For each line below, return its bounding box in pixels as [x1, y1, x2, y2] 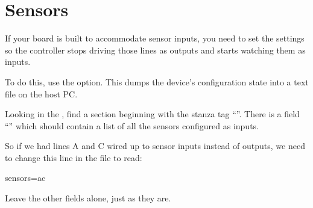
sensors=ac [5, 171, 46, 184]
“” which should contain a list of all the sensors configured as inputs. [5, 119, 259, 132]
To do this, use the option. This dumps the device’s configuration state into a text [5, 75, 309, 88]
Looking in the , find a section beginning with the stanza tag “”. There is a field [5, 108, 300, 120]
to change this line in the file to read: [5, 151, 142, 164]
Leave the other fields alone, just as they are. [5, 192, 171, 204]
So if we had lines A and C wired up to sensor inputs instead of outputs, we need [5, 139, 305, 152]
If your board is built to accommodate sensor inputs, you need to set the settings [5, 32, 305, 44]
